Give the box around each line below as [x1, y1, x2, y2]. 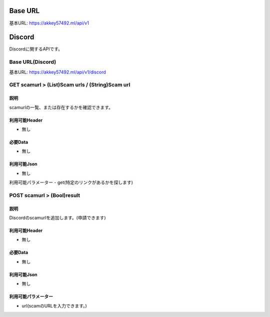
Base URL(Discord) [9, 58, 56, 65]
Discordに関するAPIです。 [9, 46, 62, 52]
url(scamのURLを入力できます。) [21, 302, 87, 308]
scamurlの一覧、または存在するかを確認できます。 [9, 104, 113, 110]
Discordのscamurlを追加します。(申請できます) [9, 215, 106, 221]
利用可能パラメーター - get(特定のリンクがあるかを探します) [9, 179, 133, 185]
